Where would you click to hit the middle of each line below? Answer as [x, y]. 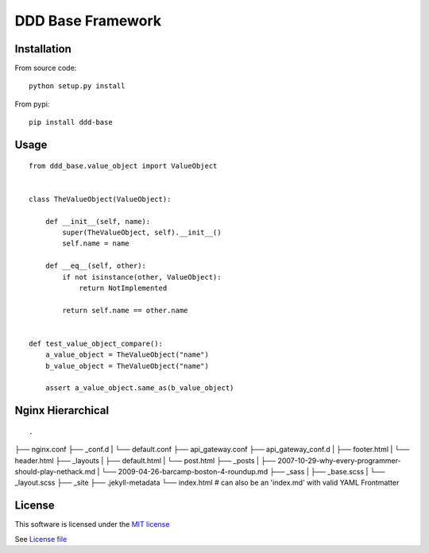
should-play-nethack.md [55, 472]
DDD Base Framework [88, 21]
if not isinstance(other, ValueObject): [142, 277]
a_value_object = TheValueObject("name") [127, 355]
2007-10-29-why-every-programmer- [339, 460]
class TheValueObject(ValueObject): [100, 199]
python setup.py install [77, 86]
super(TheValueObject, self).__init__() [142, 232]
